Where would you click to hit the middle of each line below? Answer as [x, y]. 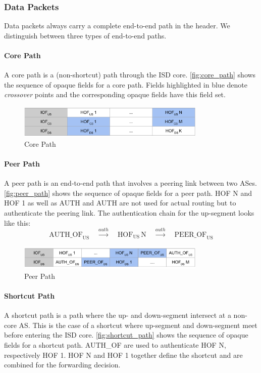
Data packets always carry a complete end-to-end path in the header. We [117, 26]
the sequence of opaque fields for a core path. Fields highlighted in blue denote [126, 84]
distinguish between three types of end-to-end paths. [85, 35]
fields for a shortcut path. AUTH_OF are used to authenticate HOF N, [115, 344]
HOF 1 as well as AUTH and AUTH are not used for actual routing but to [120, 203]
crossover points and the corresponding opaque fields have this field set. [115, 94]
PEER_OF [191, 235]
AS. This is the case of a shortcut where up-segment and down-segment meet [138, 325]
